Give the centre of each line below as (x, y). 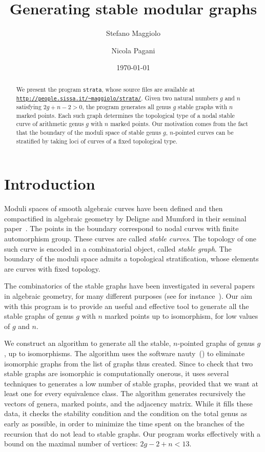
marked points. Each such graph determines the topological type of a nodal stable (125, 115)
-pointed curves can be (203, 132)
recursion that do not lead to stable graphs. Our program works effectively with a (132, 433)
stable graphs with (203, 106)
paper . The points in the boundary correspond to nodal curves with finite (121, 228)
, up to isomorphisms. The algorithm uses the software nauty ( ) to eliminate (125, 353)
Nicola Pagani (133, 50)
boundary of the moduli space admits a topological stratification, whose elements (131, 259)
